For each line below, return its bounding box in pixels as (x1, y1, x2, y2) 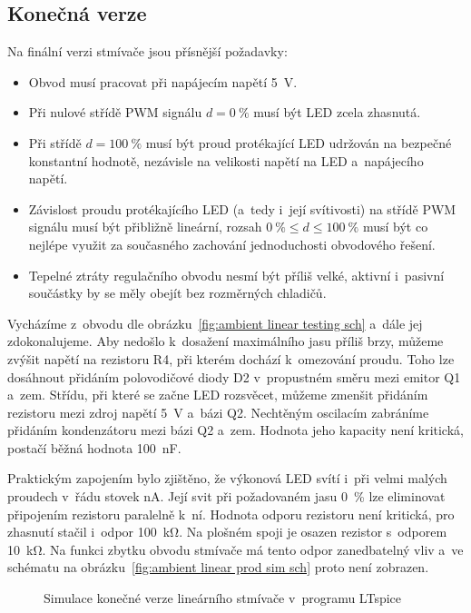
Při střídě (28, 133, 82, 152)
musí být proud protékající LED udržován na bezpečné (145, 133, 452, 152)
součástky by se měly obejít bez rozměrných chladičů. (28, 283, 327, 302)
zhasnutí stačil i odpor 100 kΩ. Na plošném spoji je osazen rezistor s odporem (7, 522, 447, 541)
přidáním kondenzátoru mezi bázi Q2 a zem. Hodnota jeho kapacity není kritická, (7, 420, 464, 440)
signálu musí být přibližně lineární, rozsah (28, 217, 262, 236)
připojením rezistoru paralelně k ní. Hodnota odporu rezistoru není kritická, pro (7, 504, 455, 523)
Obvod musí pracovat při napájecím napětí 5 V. (28, 72, 298, 91)
